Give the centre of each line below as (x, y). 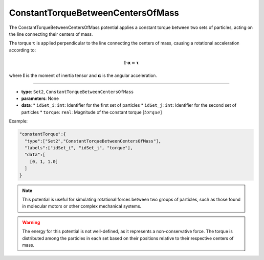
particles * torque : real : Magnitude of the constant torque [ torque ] (92, 112)
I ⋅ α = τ (132, 63)
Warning (31, 222)
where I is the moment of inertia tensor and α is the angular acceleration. (83, 75)
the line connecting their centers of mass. (51, 34)
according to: (22, 50)
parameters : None (40, 98)
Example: (18, 121)
